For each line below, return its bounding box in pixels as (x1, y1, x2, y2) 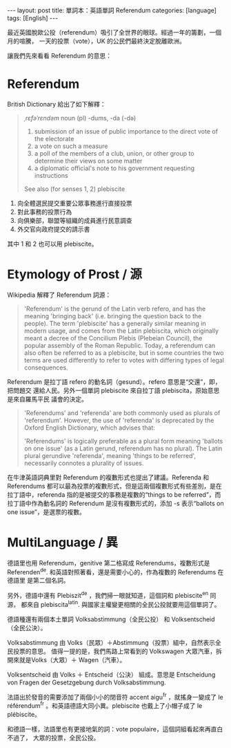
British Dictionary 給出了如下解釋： (7, 100, 106, 108)
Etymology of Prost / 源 (7, 266, 143, 282)
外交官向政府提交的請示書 (17, 225, 90, 233)
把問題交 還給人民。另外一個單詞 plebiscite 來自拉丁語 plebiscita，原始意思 (7, 386, 220, 394)
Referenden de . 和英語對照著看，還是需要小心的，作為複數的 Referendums (7, 566, 217, 576)
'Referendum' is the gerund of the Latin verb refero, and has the (23, 304, 206, 313)
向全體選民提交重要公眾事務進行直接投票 (17, 199, 132, 207)
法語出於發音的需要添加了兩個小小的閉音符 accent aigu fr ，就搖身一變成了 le (7, 691, 224, 701)
